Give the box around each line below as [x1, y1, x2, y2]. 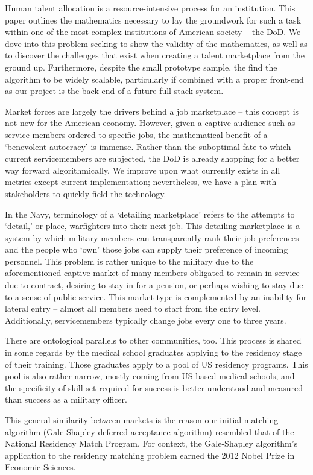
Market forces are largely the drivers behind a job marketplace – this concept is [5, 104, 299, 117]
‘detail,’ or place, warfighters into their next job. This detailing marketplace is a [5, 219, 300, 232]
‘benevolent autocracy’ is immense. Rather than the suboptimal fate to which [5, 140, 291, 153]
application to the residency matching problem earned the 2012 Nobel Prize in [5, 448, 295, 461]
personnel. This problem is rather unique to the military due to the [5, 254, 254, 267]
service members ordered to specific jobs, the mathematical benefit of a [5, 128, 268, 140]
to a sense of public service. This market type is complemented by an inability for [5, 290, 307, 303]
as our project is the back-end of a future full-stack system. [5, 84, 224, 97]
